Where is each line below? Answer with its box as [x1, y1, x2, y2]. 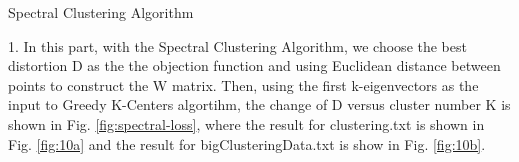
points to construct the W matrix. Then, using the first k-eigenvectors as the [8, 74, 479, 95]
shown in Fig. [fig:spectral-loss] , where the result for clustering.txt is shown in [8, 113, 485, 134]
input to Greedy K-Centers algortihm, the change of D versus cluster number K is [8, 94, 511, 115]
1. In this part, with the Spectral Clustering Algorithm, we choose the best [8, 35, 467, 56]
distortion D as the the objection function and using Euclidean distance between [8, 55, 501, 76]
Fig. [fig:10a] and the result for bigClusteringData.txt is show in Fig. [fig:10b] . [8, 133, 486, 154]
